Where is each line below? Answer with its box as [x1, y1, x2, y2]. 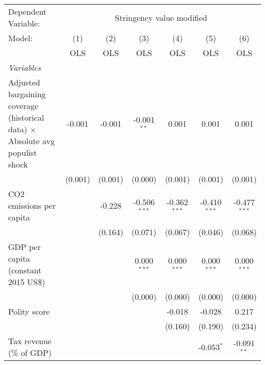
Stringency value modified [115, 11, 207, 23]
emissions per [8, 200, 56, 211]
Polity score [8, 305, 50, 317]
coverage [8, 100, 39, 111]
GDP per [8, 241, 41, 252]
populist [8, 147, 37, 158]
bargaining [8, 88, 46, 100]
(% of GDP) [8, 347, 52, 358]
